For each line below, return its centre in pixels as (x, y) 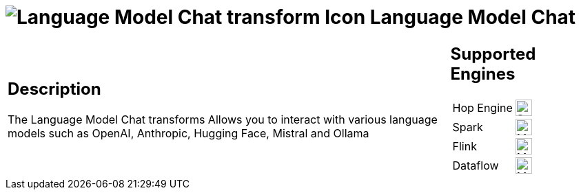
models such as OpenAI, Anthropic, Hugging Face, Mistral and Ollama (188, 134)
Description (54, 89)
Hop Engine (482, 107)
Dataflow (476, 165)
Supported (493, 54)
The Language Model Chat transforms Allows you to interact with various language (223, 120)
